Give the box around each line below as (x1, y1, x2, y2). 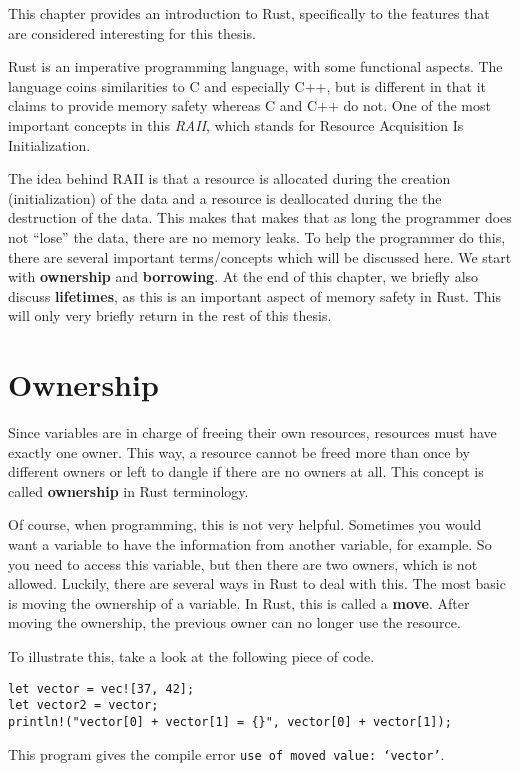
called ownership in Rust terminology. (8, 480, 249, 501)
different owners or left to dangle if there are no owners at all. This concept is (8, 461, 484, 482)
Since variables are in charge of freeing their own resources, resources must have (8, 422, 497, 443)
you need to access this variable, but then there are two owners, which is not (8, 553, 478, 574)
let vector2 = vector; (8, 698, 159, 713)
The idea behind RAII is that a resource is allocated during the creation (8, 168, 451, 189)
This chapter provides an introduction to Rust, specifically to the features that (8, 3, 490, 23)
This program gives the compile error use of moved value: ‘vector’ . (8, 743, 445, 764)
